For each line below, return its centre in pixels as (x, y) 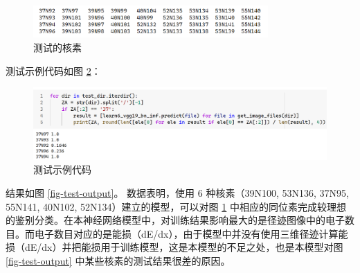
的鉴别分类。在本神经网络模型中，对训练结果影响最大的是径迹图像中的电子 (175, 220)
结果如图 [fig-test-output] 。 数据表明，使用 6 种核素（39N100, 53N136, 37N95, (177, 193)
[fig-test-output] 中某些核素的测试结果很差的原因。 (118, 261)
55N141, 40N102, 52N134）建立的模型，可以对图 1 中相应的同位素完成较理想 (176, 206)
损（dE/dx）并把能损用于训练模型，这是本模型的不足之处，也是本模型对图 (174, 247)
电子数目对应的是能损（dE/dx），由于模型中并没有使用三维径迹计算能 (191, 233)
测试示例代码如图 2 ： (53, 70)
